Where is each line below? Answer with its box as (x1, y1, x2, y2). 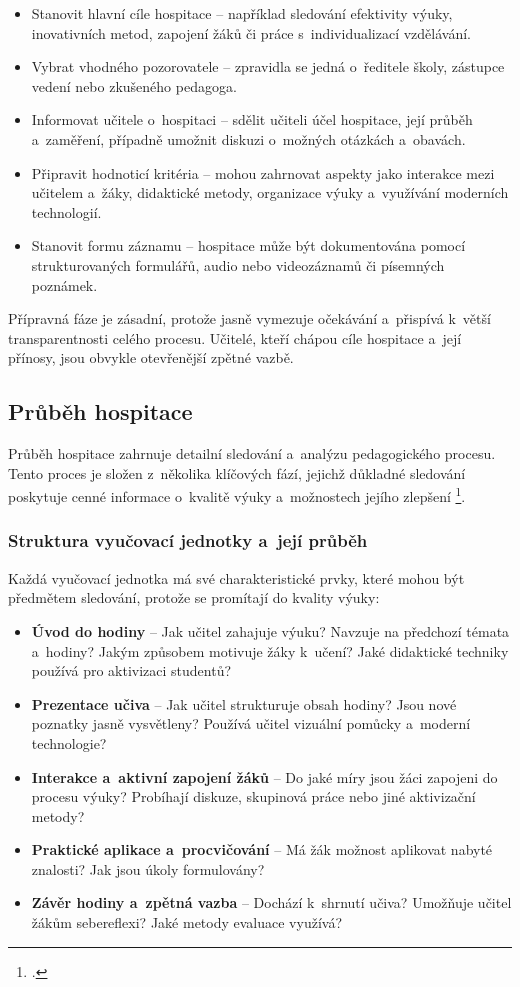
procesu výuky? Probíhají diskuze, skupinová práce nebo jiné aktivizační (31, 786, 476, 807)
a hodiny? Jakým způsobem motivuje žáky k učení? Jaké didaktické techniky (31, 640, 509, 661)
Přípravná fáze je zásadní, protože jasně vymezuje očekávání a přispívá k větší (8, 308, 491, 329)
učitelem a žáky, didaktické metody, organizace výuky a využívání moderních (31, 182, 509, 203)
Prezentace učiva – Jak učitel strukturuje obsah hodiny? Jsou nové (31, 693, 457, 714)
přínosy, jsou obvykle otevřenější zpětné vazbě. (8, 347, 294, 368)
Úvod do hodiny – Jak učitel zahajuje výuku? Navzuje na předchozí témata (31, 620, 510, 641)
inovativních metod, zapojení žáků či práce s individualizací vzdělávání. (31, 22, 472, 43)
